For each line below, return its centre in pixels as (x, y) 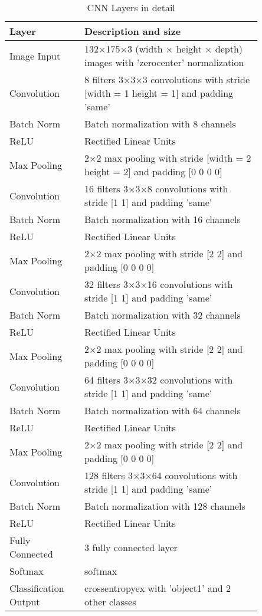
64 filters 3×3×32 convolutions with (159, 380)
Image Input (35, 55)
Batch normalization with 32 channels (163, 315)
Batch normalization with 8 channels (160, 124)
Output (25, 602)
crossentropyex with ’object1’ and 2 (158, 588)
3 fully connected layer (131, 547)
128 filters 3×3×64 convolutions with (161, 475)
